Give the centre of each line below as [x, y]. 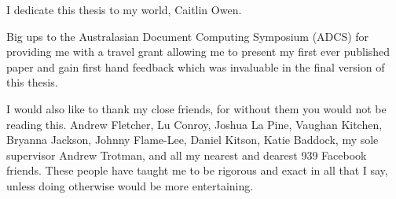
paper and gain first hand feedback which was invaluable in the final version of [196, 66]
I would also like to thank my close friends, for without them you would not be [196, 108]
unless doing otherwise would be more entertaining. [130, 185]
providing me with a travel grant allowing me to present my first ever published [198, 52]
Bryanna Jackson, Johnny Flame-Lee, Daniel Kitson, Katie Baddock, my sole [192, 140]
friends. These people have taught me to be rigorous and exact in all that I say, [197, 170]
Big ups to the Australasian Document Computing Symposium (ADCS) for [188, 36]
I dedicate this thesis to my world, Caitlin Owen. [124, 9]
